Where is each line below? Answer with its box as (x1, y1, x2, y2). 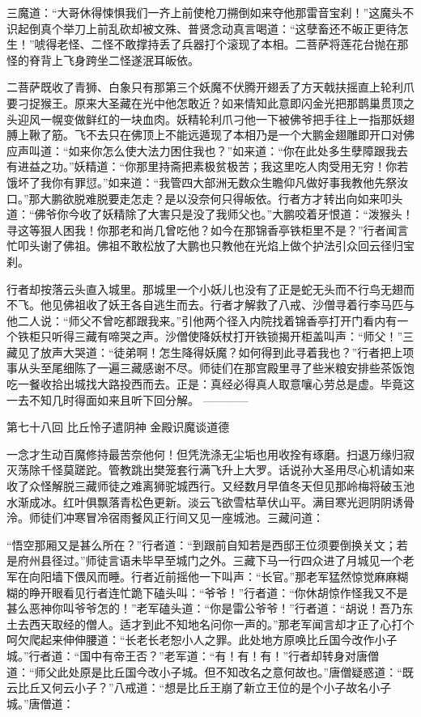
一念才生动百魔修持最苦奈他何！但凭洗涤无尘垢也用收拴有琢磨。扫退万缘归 (6, 445, 403, 462)
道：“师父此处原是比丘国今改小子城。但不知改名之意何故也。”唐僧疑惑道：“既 (6, 663, 414, 680)
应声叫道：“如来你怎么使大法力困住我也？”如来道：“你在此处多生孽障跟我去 (6, 142, 408, 159)
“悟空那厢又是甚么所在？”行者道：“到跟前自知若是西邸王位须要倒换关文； (6, 536, 397, 553)
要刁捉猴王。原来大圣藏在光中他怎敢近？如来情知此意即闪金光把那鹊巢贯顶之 (6, 94, 415, 111)
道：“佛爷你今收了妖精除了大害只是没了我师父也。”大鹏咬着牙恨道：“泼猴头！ (6, 206, 414, 223)
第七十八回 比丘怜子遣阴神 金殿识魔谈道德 (6, 418, 230, 435)
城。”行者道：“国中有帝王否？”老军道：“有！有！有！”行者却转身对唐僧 (6, 647, 380, 664)
